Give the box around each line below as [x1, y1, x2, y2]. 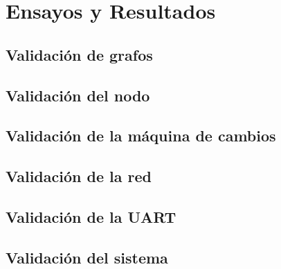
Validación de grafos [6, 43, 153, 65]
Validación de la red [6, 166, 152, 187]
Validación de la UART [6, 206, 176, 227]
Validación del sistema [6, 246, 168, 268]
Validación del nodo [6, 84, 150, 106]
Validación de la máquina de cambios [6, 125, 276, 146]
